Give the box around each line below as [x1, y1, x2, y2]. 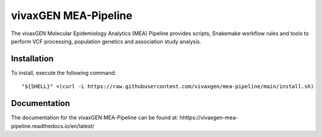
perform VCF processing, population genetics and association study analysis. [11, 38, 202, 45]
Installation [11, 54, 54, 64]
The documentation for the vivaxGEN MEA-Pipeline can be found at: [11, 114, 179, 122]
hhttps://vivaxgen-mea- [179, 114, 239, 122]
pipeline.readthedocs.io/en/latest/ [11, 122, 95, 129]
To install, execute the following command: [11, 69, 116, 76]
